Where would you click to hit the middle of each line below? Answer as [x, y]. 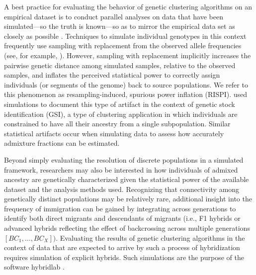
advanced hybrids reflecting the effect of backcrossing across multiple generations [127, 228]
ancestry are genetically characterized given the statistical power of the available [127, 179]
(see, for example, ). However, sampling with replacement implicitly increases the [128, 55]
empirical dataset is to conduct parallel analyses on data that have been [114, 16]
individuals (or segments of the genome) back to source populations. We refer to [126, 84]
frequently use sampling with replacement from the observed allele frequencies [123, 46]
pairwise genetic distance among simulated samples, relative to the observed [120, 65]
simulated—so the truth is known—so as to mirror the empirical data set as [120, 26]
